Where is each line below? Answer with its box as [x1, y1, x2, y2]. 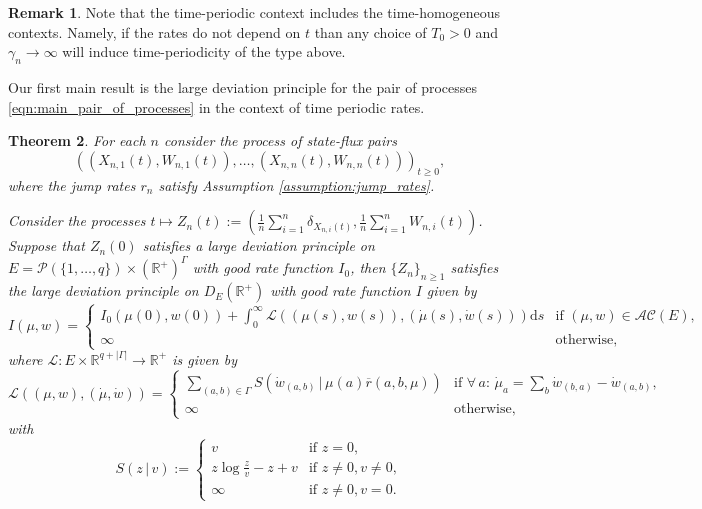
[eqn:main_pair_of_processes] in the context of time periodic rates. [8, 96, 425, 117]
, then [350, 257, 386, 278]
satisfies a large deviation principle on [142, 235, 375, 256]
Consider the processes [8, 210, 146, 231]
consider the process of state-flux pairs [164, 130, 397, 151]
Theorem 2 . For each [8, 130, 146, 151]
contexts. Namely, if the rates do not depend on [8, 21, 301, 42]
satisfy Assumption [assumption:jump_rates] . [158, 174, 435, 195]
